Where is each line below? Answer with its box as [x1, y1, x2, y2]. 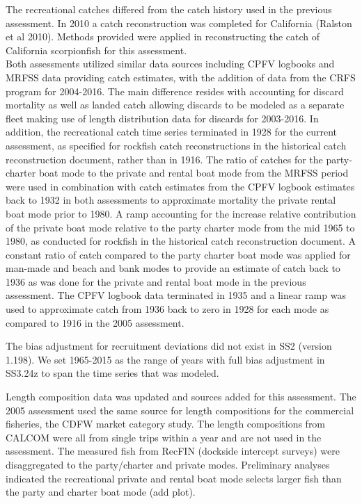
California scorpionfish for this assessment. [6, 42, 187, 57]
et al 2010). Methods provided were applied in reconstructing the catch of [6, 29, 320, 44]
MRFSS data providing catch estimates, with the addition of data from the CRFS [6, 70, 356, 84]
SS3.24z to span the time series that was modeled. [6, 366, 219, 380]
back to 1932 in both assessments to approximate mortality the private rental [6, 193, 336, 207]
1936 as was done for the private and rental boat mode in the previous [6, 274, 306, 288]
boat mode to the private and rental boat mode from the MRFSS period [38, 165, 349, 180]
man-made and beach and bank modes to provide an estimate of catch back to [6, 261, 340, 275]
